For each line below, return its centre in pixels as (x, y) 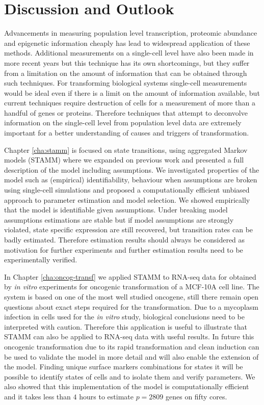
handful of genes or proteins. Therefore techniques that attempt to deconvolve (126, 112)
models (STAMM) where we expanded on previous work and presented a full (124, 160)
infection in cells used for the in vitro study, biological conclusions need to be (124, 317)
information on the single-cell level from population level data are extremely (123, 123)
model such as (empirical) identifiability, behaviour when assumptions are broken (131, 180)
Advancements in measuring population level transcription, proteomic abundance (131, 33)
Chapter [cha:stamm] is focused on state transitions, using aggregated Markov (126, 150)
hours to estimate (106, 396)
